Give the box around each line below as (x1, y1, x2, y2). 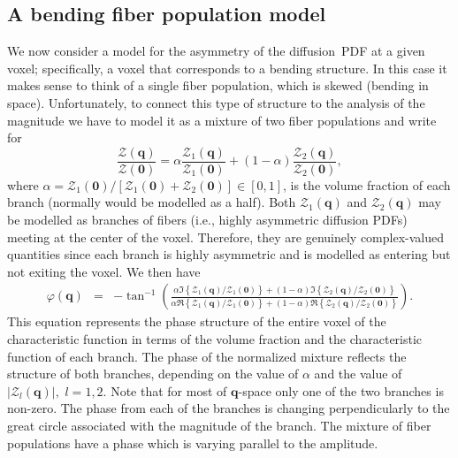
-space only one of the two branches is (238, 381, 444, 400)
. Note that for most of (103, 381, 227, 400)
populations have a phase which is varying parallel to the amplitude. (7, 433, 378, 452)
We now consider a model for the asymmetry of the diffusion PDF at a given (7, 42, 425, 60)
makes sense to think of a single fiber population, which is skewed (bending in (7, 76, 429, 95)
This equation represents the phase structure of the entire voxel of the (7, 312, 386, 331)
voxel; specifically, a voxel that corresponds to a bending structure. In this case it (7, 58, 447, 77)
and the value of (314, 364, 402, 383)
